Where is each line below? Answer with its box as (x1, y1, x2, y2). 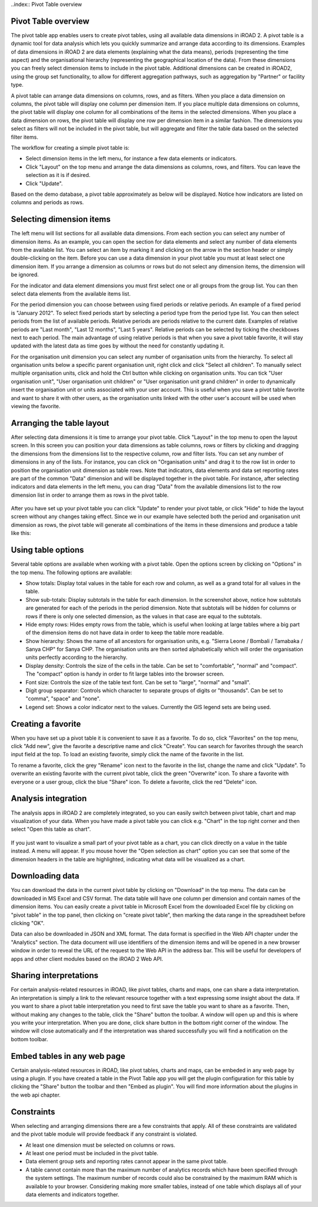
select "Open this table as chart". (11, 826, 91, 833)
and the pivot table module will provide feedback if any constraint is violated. (11, 1130, 197, 1138)
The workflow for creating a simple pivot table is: (11, 144, 130, 151)
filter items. (11, 133, 38, 140)
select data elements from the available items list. (11, 290, 131, 297)
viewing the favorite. (11, 403, 61, 410)
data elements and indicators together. (25, 1190, 120, 1198)
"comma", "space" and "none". (25, 695, 101, 702)
